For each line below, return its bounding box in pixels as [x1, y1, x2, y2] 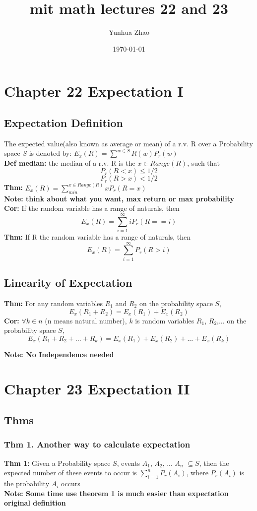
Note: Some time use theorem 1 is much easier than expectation [4, 488, 229, 498]
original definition [4, 498, 66, 508]
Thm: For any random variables [4, 298, 103, 308]
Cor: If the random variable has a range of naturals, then [4, 203, 180, 213]
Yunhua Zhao [108, 27, 150, 37]
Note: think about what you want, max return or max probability [4, 193, 234, 203]
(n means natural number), [45, 315, 127, 325]
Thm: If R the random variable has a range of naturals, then [4, 232, 191, 242]
